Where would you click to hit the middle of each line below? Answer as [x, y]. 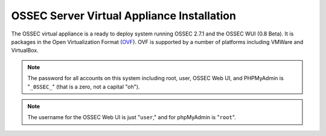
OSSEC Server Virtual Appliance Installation [124, 16]
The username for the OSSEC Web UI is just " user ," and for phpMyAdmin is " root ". [132, 117]
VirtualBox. [25, 51]
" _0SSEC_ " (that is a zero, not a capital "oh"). [84, 87]
